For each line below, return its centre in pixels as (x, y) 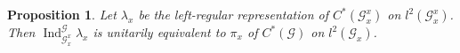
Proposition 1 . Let (62, 14)
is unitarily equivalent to (159, 32)
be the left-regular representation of (234, 14)
